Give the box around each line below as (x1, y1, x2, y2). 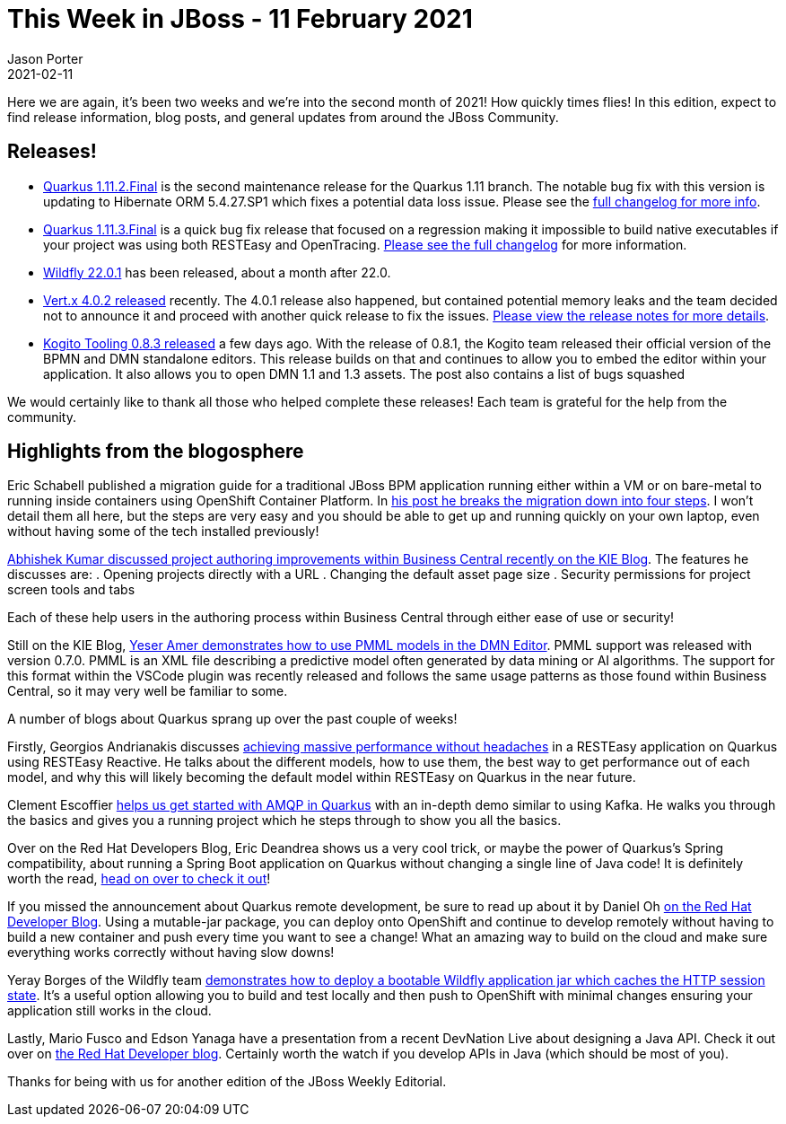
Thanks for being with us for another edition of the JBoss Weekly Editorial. (7, 1074, 447, 1090)
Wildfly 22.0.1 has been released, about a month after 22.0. (43, 264, 391, 280)
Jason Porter (7, 50, 83, 66)
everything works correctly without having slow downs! (7, 944, 335, 961)
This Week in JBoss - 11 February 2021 (7, 4, 473, 34)
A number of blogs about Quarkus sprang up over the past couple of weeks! (7, 711, 458, 727)
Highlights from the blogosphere (7, 440, 304, 463)
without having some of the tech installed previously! (7, 523, 319, 540)
